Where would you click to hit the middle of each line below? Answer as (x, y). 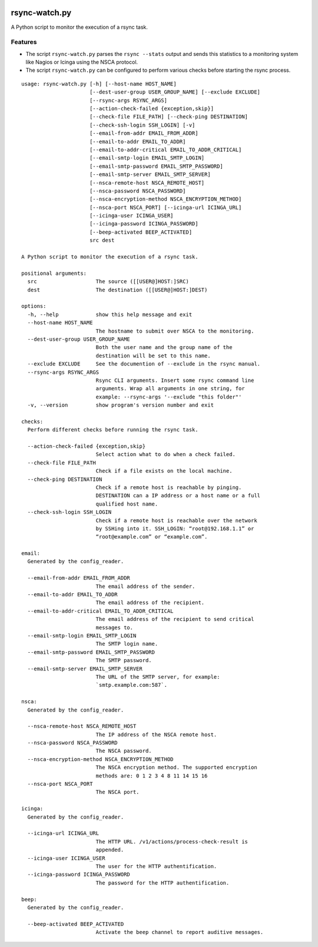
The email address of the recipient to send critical (175, 619)
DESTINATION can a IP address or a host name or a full (178, 496)
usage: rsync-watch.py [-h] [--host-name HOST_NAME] (99, 84)
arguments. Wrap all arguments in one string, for (170, 389)
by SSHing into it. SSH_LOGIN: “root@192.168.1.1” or (175, 529)
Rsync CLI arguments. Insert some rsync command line (175, 380)
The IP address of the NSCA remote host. (156, 735)
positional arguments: (54, 273)
